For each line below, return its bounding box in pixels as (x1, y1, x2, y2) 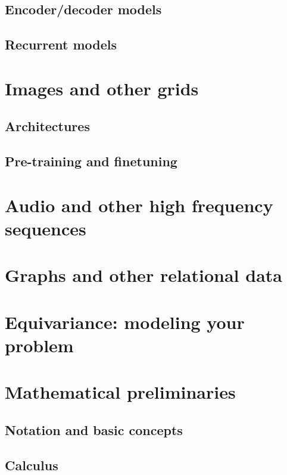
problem (5, 333, 74, 357)
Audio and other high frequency (5, 193, 273, 217)
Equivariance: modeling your (5, 309, 245, 334)
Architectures (5, 117, 90, 135)
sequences (5, 216, 86, 240)
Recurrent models (5, 35, 117, 54)
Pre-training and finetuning (5, 152, 177, 170)
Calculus (5, 455, 58, 474)
